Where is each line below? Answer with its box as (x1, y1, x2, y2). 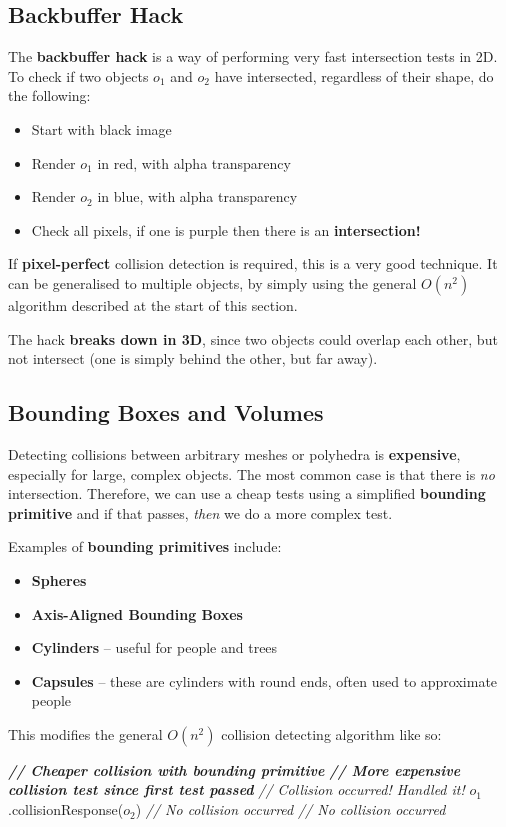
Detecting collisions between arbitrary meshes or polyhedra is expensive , (8, 443, 461, 464)
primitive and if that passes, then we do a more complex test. (8, 502, 393, 523)
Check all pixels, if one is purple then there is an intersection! (31, 219, 421, 240)
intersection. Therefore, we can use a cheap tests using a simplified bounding (8, 483, 486, 504)
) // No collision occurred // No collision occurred (135, 799, 446, 820)
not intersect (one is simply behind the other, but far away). (8, 348, 378, 369)
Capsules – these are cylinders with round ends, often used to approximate (31, 670, 498, 691)
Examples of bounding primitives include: (8, 536, 282, 557)
